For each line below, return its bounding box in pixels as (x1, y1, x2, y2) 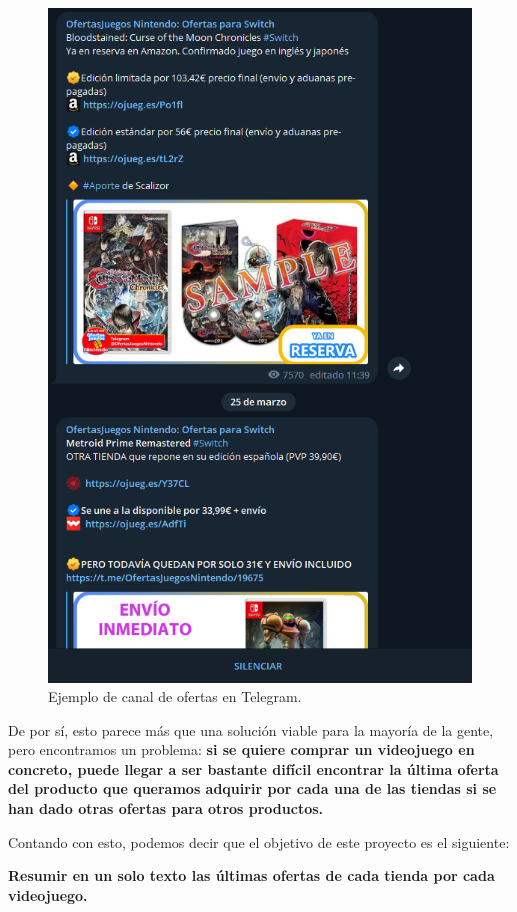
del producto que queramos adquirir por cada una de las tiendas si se (8, 778, 497, 799)
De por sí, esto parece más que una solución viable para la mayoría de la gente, (8, 719, 494, 740)
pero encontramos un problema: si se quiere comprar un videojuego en (8, 739, 475, 760)
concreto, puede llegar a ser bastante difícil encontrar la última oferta (8, 758, 499, 779)
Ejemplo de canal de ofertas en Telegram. (48, 686, 302, 707)
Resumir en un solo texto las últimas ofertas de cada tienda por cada (8, 865, 495, 886)
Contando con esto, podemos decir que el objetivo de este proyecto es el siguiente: (8, 831, 510, 852)
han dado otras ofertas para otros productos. (8, 798, 324, 819)
